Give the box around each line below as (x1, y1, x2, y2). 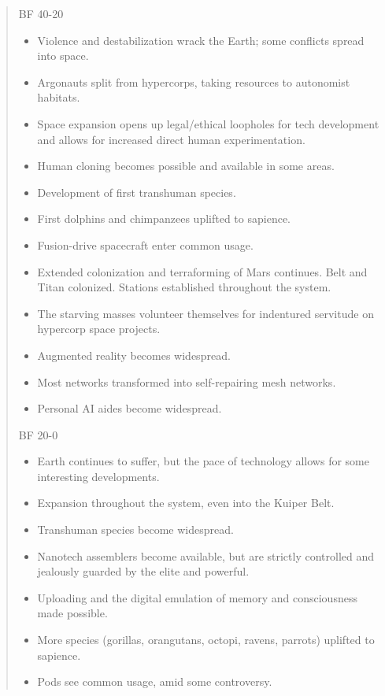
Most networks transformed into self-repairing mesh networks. (37, 373, 336, 390)
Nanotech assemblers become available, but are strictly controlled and (37, 547, 375, 564)
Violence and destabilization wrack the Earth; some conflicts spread (37, 31, 365, 48)
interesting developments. (37, 468, 160, 484)
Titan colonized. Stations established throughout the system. (37, 279, 331, 295)
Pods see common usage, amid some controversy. (37, 673, 272, 690)
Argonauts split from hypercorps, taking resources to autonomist (37, 73, 350, 90)
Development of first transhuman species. (37, 183, 236, 200)
